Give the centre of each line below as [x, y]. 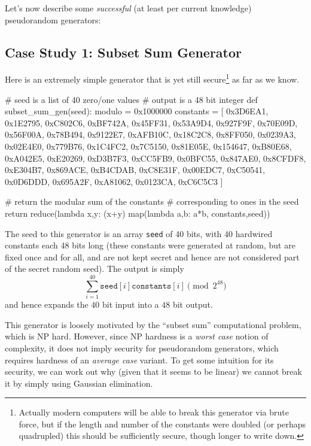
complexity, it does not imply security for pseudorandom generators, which [142, 348]
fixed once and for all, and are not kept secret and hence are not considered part [152, 257]
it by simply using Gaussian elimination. [79, 383]
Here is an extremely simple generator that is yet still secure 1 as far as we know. [152, 78]
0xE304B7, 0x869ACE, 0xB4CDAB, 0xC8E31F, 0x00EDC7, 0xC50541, [135, 170]
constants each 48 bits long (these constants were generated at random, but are [150, 245]
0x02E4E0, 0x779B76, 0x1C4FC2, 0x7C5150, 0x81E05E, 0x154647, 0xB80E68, [148, 146]
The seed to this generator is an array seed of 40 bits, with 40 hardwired [139, 233]
